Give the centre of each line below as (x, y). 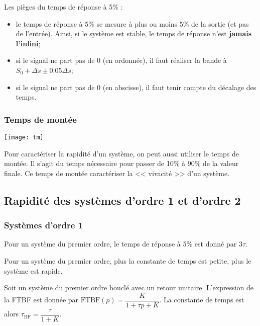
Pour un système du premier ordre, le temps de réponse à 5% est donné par (120, 244)
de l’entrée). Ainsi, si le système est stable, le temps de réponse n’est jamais (134, 33)
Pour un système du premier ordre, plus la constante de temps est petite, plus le (128, 261)
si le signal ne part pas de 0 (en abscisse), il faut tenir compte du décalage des (136, 87)
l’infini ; (28, 43)
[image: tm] (24, 137)
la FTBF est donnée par (41, 300)
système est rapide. (33, 270)
